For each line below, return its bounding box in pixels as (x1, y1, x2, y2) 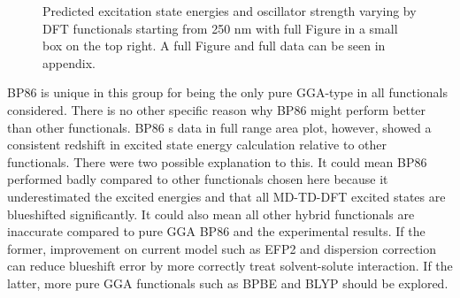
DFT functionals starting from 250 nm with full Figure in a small (42, 19, 398, 37)
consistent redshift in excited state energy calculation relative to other (7, 135, 387, 154)
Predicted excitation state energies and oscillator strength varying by (42, 2, 417, 19)
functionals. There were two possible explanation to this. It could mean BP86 (7, 152, 427, 171)
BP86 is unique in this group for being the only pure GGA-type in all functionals (7, 83, 448, 102)
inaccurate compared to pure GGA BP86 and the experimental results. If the (7, 222, 425, 241)
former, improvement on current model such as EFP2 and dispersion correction (7, 239, 437, 257)
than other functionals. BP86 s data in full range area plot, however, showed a (7, 118, 432, 136)
